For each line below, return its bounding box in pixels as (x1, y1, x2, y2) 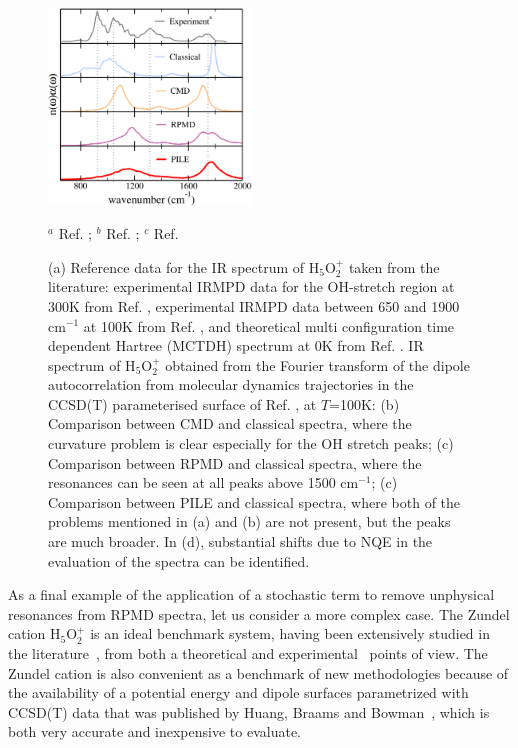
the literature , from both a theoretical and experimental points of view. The (8, 643, 488, 664)
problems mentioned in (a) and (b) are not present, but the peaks (48, 511, 451, 532)
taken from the (348, 256, 440, 277)
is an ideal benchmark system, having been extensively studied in (90, 623, 490, 644)
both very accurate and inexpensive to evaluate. (8, 721, 301, 742)
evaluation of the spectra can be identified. (48, 550, 310, 571)
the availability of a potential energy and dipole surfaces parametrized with (8, 682, 469, 703)
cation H (8, 623, 61, 644)
